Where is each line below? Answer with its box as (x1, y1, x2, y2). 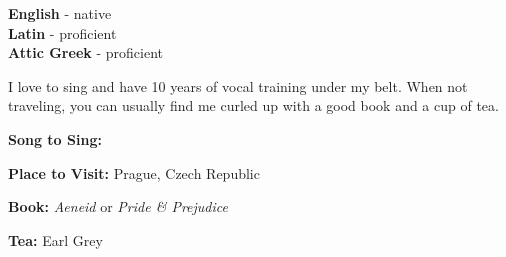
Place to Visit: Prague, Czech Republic (8, 162, 260, 183)
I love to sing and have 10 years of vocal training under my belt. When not (8, 75, 468, 96)
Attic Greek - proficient (8, 42, 163, 63)
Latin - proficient (8, 22, 117, 43)
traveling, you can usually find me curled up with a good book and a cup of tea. (8, 95, 499, 116)
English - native (8, 3, 112, 23)
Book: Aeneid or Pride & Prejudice (8, 196, 228, 217)
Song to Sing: (8, 128, 102, 149)
